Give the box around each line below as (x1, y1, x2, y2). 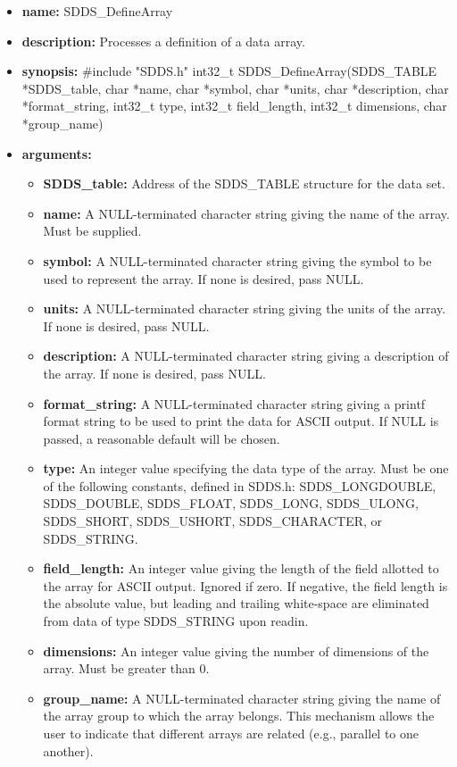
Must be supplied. (43, 221, 142, 240)
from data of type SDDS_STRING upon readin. (43, 612, 309, 630)
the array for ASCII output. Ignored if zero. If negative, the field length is (43, 576, 448, 595)
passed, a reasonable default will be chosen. (43, 429, 280, 447)
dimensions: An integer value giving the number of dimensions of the (43, 641, 429, 660)
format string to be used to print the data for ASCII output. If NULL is (43, 412, 439, 430)
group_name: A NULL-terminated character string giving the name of (43, 688, 441, 707)
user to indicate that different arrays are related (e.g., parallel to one (43, 724, 420, 742)
